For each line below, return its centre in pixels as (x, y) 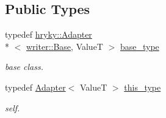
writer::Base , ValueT (65, 46)
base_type (139, 46)
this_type (143, 87)
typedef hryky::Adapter (49, 34)
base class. (24, 67)
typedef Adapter (35, 87)
